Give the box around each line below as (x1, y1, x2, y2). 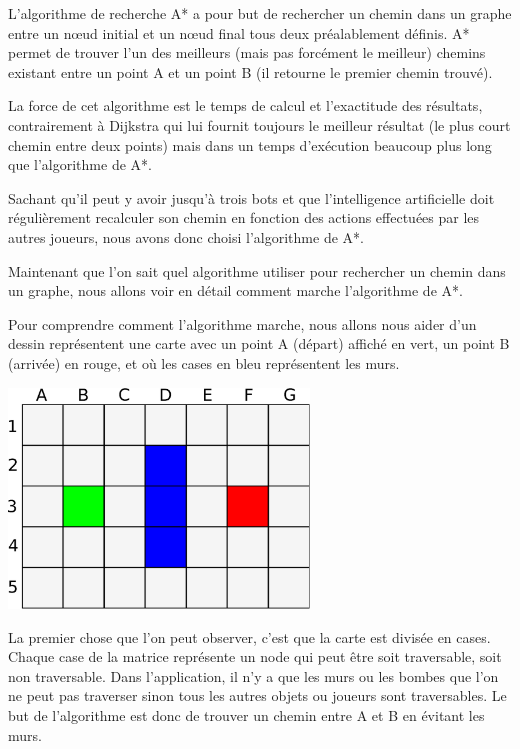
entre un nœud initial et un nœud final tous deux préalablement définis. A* (8, 22, 470, 43)
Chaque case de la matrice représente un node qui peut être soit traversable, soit (8, 646, 502, 667)
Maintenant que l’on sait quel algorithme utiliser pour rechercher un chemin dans (8, 260, 506, 281)
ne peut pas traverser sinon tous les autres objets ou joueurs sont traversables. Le (8, 685, 507, 706)
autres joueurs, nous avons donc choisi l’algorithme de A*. (8, 226, 364, 247)
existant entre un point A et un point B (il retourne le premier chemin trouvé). (8, 61, 493, 82)
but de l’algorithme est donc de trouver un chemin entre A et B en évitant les (8, 704, 485, 725)
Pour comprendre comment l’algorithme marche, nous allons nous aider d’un (8, 313, 477, 334)
